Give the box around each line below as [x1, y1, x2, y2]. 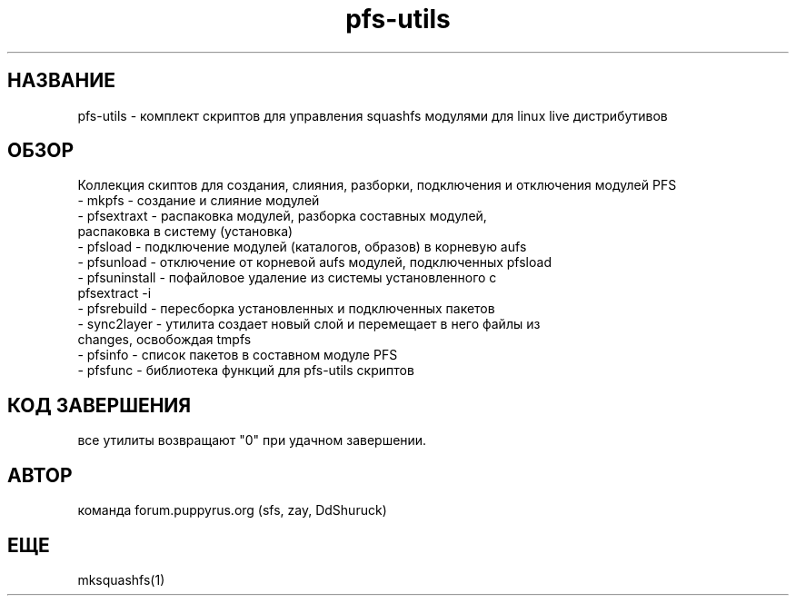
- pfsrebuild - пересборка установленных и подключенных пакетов [77, 301, 495, 317]
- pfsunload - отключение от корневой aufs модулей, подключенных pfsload [77, 254, 552, 271]
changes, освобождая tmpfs [77, 331, 252, 348]
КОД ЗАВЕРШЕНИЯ [7, 393, 192, 417]
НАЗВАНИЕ [7, 69, 115, 93]
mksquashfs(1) [77, 571, 165, 588]
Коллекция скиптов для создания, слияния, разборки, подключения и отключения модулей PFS [77, 177, 677, 193]
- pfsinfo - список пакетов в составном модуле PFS [77, 347, 398, 363]
